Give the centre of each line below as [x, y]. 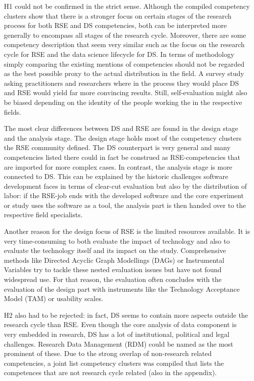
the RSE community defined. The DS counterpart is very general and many [117, 147]
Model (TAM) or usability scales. [54, 298]
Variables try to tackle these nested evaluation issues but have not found [113, 269]
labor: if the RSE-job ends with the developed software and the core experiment [124, 195]
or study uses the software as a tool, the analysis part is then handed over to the [125, 205]
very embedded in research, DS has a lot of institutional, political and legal [117, 334]
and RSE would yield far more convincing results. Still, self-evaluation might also [126, 92]
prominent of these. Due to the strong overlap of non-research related [108, 353]
